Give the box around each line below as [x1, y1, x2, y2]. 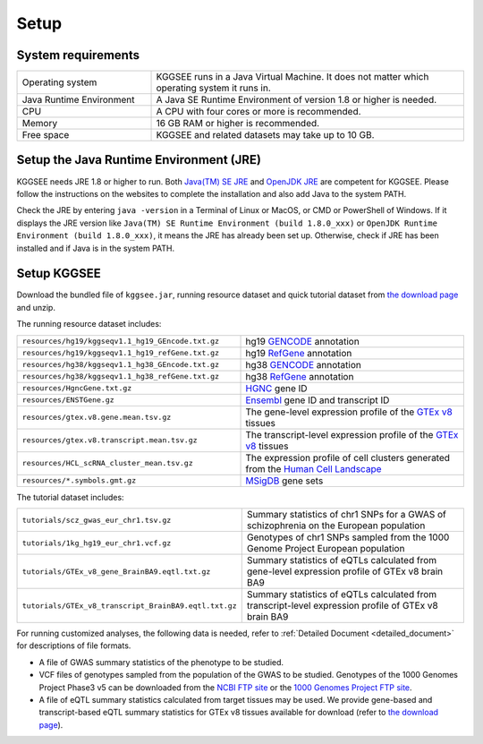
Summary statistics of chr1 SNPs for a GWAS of [246, 509, 447, 520]
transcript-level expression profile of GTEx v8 [246, 600, 438, 611]
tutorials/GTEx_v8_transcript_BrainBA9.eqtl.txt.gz [21, 601, 237, 611]
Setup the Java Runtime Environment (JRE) [16, 152, 261, 167]
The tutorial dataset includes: [16, 492, 124, 502]
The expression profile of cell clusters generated [245, 451, 451, 464]
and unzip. [16, 302, 55, 312]
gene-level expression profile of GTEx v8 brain [246, 565, 443, 577]
